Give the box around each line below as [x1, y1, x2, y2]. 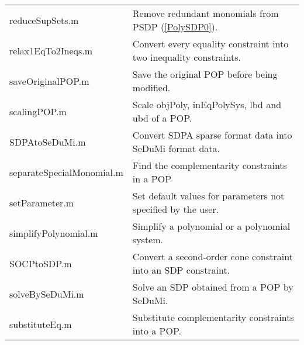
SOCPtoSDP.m [9, 256, 72, 270]
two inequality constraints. [132, 50, 241, 64]
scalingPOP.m [9, 104, 67, 118]
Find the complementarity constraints [132, 158, 287, 172]
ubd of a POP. [132, 111, 192, 125]
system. [132, 233, 163, 246]
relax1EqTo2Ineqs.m [9, 43, 93, 57]
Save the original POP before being [132, 67, 278, 81]
